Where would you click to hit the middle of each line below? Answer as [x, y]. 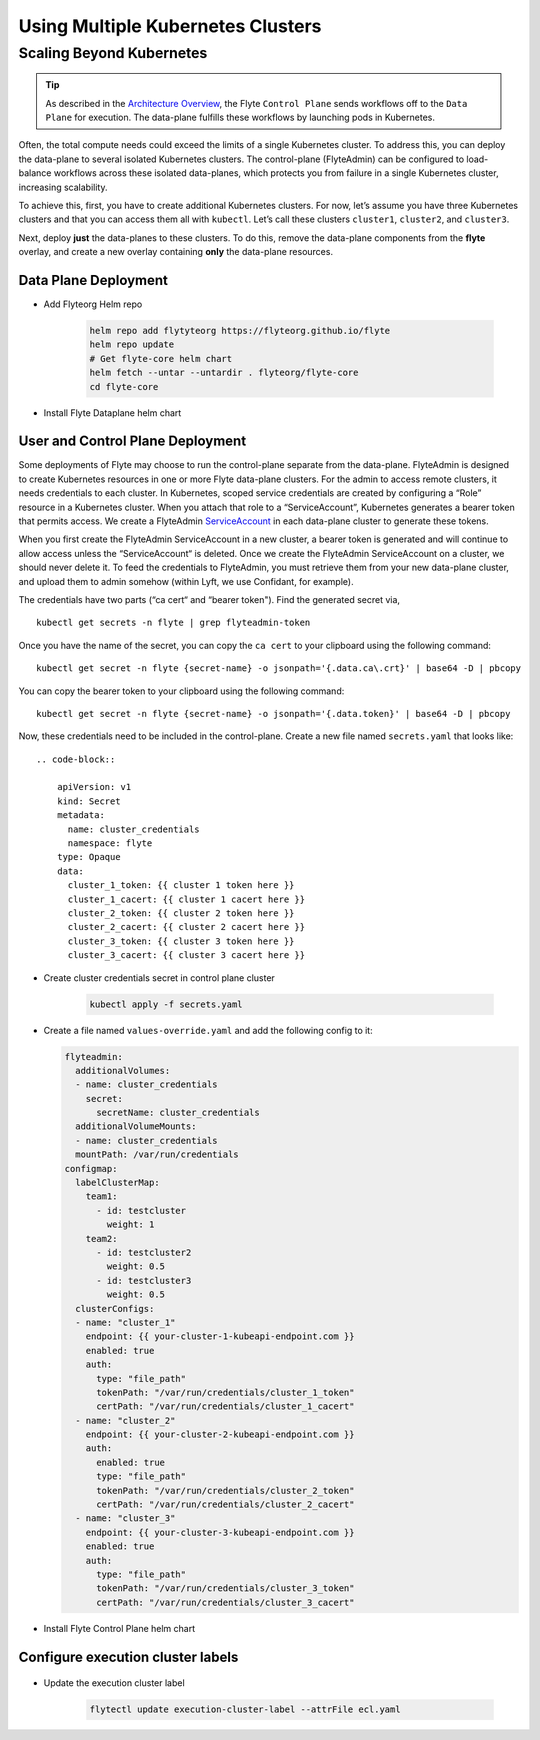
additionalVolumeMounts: [136, 1126]
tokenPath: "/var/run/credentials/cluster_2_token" [225, 1490]
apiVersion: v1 [94, 787]
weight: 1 [130, 1224]
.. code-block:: [76, 759]
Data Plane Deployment [93, 280]
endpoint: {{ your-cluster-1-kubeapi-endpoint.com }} [220, 1336]
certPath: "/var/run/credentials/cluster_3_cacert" [225, 1602]
